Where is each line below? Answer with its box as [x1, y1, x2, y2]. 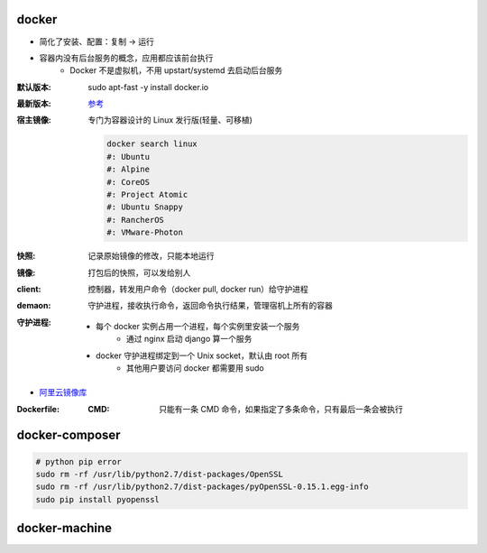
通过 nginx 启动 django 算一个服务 [126, 334, 253, 345]
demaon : [16, 300, 51, 311]
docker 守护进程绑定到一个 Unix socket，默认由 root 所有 [96, 350, 308, 361]
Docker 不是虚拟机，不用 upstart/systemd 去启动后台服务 [69, 65, 283, 76]
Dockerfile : [16, 403, 60, 414]
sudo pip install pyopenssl [35, 494, 160, 504]
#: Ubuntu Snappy [106, 202, 184, 212]
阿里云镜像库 [39, 387, 87, 398]
